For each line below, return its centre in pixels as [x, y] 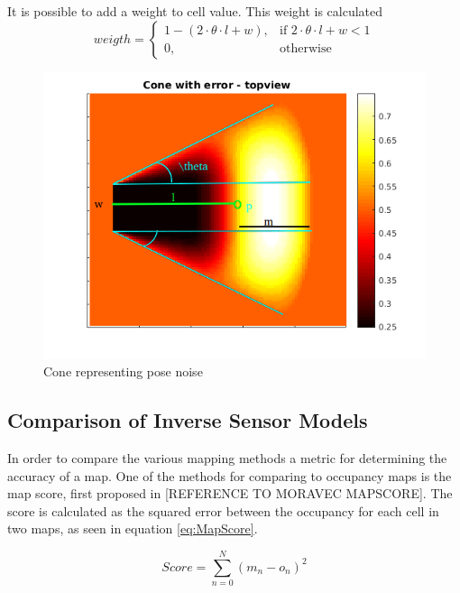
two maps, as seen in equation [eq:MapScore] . [133, 528]
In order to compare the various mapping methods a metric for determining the [227, 457]
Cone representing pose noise [123, 371]
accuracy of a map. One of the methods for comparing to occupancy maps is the [230, 475]
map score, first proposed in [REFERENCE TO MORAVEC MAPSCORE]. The [230, 493]
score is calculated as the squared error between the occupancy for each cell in [223, 510]
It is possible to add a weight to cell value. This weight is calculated [195, 11]
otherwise [306, 49]
